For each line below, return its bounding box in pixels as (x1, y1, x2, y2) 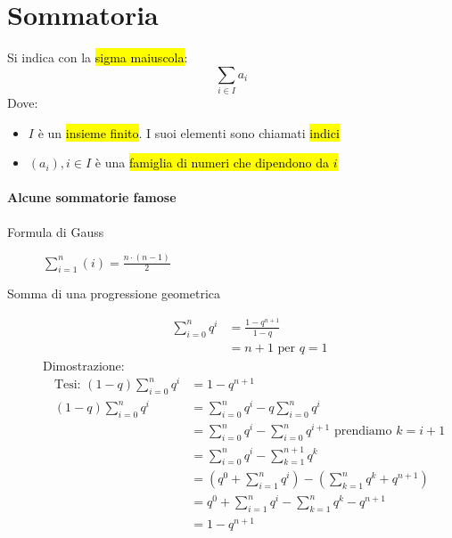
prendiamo (333, 425, 392, 438)
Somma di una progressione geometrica (7, 284, 221, 303)
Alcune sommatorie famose (7, 188, 177, 207)
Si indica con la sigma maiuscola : (7, 48, 188, 67)
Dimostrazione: (43, 355, 125, 374)
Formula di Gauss (7, 222, 104, 240)
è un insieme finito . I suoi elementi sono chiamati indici (37, 123, 340, 142)
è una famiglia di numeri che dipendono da (95, 153, 330, 172)
